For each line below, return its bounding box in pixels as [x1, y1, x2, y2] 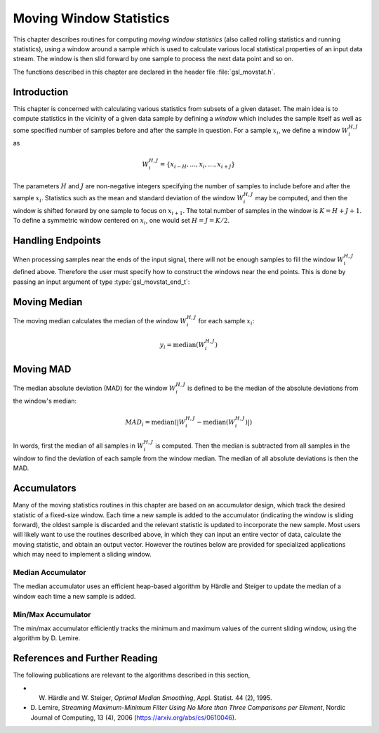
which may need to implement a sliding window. [13, 550, 152, 559]
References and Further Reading [13, 652, 158, 664]
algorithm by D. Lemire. [13, 634, 81, 642]
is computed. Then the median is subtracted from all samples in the [155, 441, 350, 450]
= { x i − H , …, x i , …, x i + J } [159, 160, 236, 170]
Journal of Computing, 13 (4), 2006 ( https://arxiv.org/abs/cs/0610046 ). [30, 713, 237, 722]
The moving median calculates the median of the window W [13, 316, 187, 325]
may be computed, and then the [255, 193, 347, 202]
